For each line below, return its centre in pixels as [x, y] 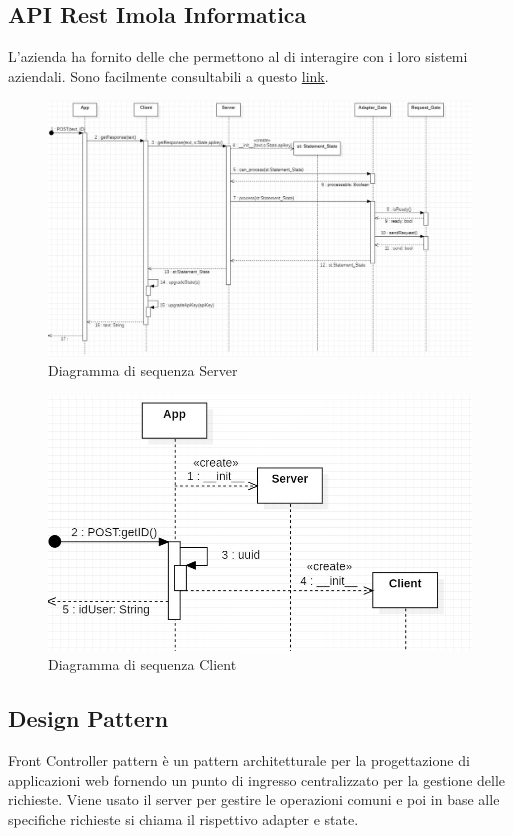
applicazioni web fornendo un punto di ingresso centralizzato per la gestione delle [257, 779]
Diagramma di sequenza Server [143, 370]
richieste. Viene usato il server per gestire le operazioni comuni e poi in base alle [254, 799]
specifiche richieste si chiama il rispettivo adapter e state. [183, 818]
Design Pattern [88, 718]
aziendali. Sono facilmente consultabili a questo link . [168, 75]
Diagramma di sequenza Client [142, 664]
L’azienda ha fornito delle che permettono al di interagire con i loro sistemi [238, 56]
